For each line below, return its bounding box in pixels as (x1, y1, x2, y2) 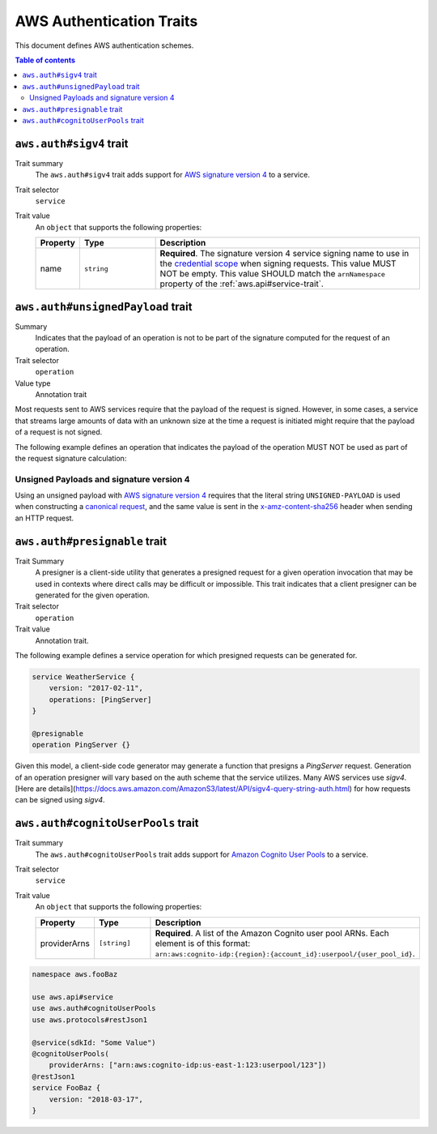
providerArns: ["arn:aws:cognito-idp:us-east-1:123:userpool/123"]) (49, 1060, 327, 1070)
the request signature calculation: (15, 453, 127, 463)
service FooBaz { (32, 1083, 101, 1093)
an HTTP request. (15, 513, 74, 523)
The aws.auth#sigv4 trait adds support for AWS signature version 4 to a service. (35, 170, 311, 180)
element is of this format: (155, 937, 251, 948)
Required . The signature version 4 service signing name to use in (159, 248, 409, 259)
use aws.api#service (32, 993, 113, 1002)
